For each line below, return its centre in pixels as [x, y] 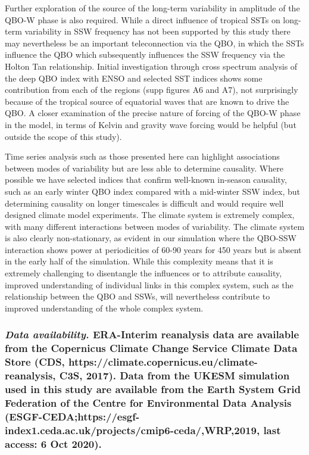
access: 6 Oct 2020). [53, 443]
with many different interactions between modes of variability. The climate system [155, 226]
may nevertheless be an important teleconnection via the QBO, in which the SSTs [154, 43]
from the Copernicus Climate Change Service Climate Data [151, 348]
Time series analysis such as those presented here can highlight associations [142, 156]
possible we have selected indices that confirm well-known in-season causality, [146, 180]
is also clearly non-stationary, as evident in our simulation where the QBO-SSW [151, 238]
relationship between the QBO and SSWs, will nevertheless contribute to [138, 296]
